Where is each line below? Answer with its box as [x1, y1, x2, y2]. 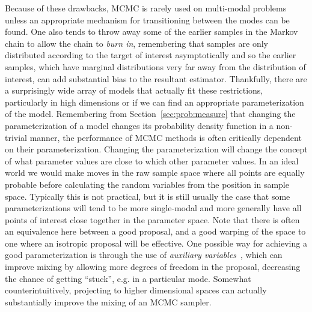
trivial [5, 131, 28, 143]
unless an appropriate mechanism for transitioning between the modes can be [5, 13, 290, 26]
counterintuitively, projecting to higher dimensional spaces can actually [5, 284, 267, 296]
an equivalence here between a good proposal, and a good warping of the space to [5, 225, 306, 238]
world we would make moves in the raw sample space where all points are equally [5, 166, 305, 179]
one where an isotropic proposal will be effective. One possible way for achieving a [5, 236, 307, 249]
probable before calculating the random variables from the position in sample [5, 178, 289, 190]
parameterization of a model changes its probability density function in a [5, 119, 274, 131]
